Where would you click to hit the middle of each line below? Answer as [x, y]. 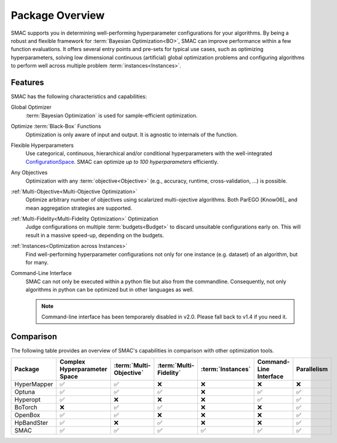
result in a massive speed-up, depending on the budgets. [95, 235]
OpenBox [27, 415]
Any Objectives [29, 173]
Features [27, 82]
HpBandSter [31, 423]
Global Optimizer [31, 107]
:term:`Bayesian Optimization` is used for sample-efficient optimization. [112, 115]
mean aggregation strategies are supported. [79, 208]
